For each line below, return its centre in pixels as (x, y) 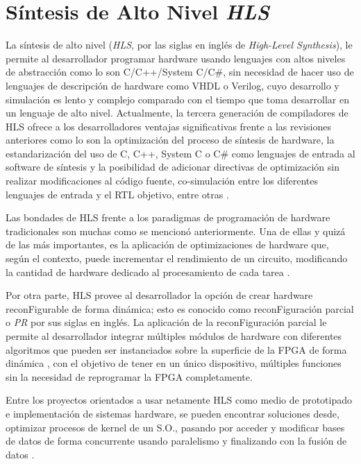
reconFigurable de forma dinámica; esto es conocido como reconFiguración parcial (180, 308)
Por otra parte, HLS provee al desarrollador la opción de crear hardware (159, 295)
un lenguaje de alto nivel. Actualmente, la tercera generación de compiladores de (177, 113)
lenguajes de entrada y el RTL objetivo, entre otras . (117, 194)
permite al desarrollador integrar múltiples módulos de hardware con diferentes (174, 336)
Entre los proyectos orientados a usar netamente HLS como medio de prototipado (179, 400)
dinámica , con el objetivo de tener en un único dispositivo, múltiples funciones (174, 363)
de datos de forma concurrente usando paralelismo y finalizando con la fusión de (176, 441)
